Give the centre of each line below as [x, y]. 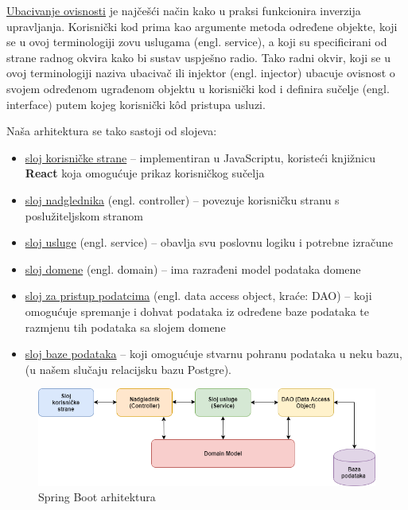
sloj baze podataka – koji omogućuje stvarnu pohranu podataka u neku [199, 354]
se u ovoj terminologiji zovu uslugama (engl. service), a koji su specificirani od [197, 42]
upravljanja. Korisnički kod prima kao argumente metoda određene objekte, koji [202, 26]
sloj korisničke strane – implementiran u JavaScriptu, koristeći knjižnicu [200, 157]
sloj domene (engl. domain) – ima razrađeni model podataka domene [193, 269]
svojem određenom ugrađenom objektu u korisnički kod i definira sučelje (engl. [198, 88]
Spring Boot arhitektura [97, 497]
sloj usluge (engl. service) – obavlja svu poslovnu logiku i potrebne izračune [209, 242]
